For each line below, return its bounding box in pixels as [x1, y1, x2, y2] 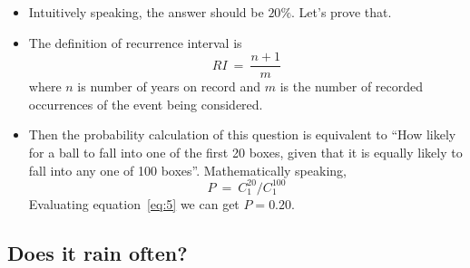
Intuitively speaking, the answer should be [28, 3, 264, 21]
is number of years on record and [77, 77, 261, 96]
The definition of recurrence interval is [28, 33, 242, 52]
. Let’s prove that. [291, 3, 392, 21]
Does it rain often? [7, 238, 188, 266]
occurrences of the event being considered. [28, 94, 263, 113]
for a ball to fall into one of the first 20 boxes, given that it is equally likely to [28, 143, 463, 162]
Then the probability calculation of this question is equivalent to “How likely [28, 125, 456, 144]
